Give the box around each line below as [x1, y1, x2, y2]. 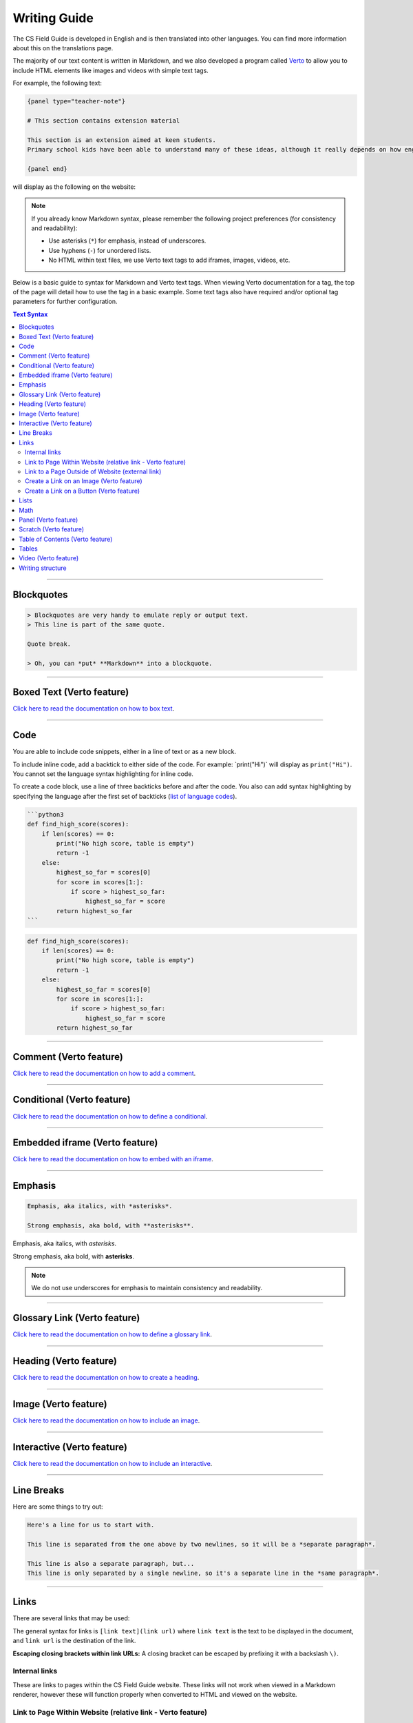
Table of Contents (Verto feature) [19, 535, 113, 543]
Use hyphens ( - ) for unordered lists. [48, 246, 151, 254]
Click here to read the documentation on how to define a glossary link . [12, 1330, 213, 1338]
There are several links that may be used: [12, 1614, 130, 1622]
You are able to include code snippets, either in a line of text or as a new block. [12, 748, 237, 756]
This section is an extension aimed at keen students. [27, 136, 216, 144]
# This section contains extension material [27, 116, 180, 124]
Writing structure [19, 564, 67, 572]
